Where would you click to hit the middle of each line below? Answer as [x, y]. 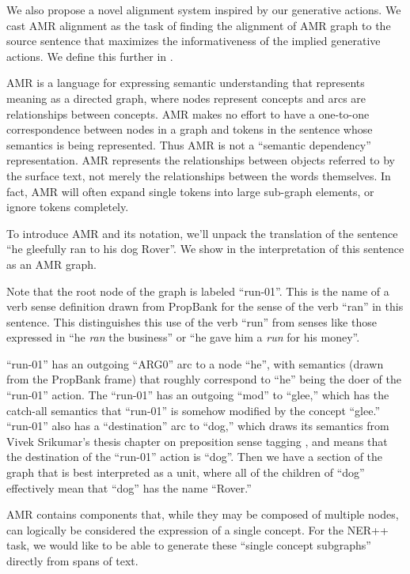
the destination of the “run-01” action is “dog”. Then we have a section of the [195, 457]
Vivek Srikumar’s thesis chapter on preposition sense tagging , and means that [197, 441]
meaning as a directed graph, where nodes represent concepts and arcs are [186, 98]
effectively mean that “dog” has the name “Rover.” [129, 487]
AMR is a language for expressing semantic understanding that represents [186, 83]
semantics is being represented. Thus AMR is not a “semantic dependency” [189, 144]
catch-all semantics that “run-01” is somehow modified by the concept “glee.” [193, 410]
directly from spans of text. [72, 561]
